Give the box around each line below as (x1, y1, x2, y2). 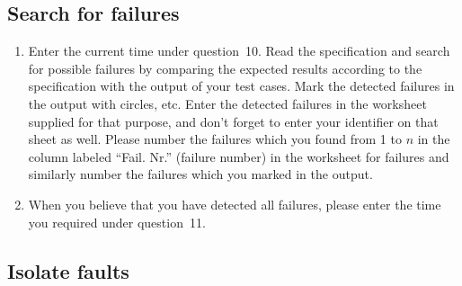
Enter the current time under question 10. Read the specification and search (28, 41, 450, 60)
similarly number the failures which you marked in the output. (28, 165, 373, 183)
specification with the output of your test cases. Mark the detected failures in (28, 76, 455, 95)
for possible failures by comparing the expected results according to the (28, 58, 422, 77)
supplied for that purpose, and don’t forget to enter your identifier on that (28, 112, 439, 130)
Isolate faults (7, 256, 129, 284)
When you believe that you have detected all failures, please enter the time (28, 194, 441, 213)
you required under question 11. (28, 212, 206, 231)
